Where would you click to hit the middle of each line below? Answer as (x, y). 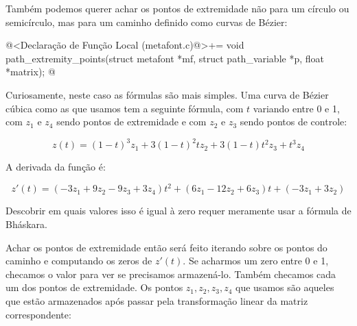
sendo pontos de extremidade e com (131, 122)
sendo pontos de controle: (293, 122)
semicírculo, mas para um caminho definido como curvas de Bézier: (147, 22)
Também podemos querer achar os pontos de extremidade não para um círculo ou (177, 8)
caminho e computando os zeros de (79, 261)
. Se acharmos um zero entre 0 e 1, (256, 261)
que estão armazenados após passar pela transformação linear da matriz (157, 300)
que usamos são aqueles (285, 287)
